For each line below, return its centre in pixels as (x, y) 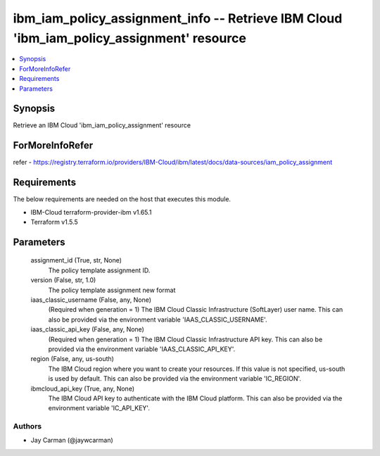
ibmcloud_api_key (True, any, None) (83, 388)
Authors (27, 426)
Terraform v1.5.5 (55, 222)
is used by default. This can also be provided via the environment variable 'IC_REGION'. (175, 379)
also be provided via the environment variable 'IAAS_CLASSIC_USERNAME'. (158, 319)
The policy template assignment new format (112, 290)
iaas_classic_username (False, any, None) (91, 300)
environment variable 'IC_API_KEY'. (99, 408)
